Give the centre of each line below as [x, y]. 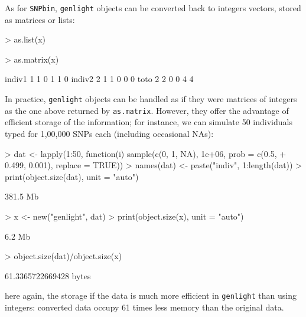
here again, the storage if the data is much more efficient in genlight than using [151, 295]
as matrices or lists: [40, 19]
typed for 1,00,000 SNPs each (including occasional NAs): [109, 133]
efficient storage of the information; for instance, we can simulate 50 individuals [149, 122]
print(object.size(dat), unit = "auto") [72, 176]
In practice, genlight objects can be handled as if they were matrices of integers [151, 99]
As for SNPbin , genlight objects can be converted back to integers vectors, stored [153, 8]
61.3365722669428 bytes [48, 275]
